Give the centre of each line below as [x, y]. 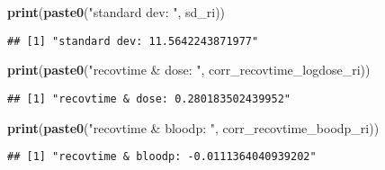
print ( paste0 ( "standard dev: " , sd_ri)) [116, 12]
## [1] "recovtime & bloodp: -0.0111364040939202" [162, 157]
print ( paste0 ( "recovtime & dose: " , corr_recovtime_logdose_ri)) [189, 70]
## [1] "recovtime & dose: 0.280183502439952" [149, 98]
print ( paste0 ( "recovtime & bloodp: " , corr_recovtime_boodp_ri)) [193, 127]
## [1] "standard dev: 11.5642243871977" [133, 41]
